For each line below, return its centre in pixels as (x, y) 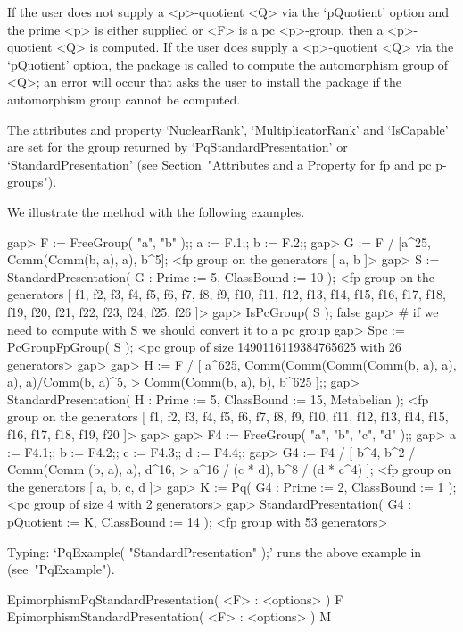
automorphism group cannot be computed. (124, 99)
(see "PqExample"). (61, 569)
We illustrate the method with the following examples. (156, 211)
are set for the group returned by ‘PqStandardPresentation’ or (178, 147)
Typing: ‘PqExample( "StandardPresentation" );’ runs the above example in (215, 551)
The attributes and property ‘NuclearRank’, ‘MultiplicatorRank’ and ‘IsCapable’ (228, 129)
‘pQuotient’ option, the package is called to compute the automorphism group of (228, 64)
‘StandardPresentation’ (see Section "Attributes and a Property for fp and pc (219, 164)
